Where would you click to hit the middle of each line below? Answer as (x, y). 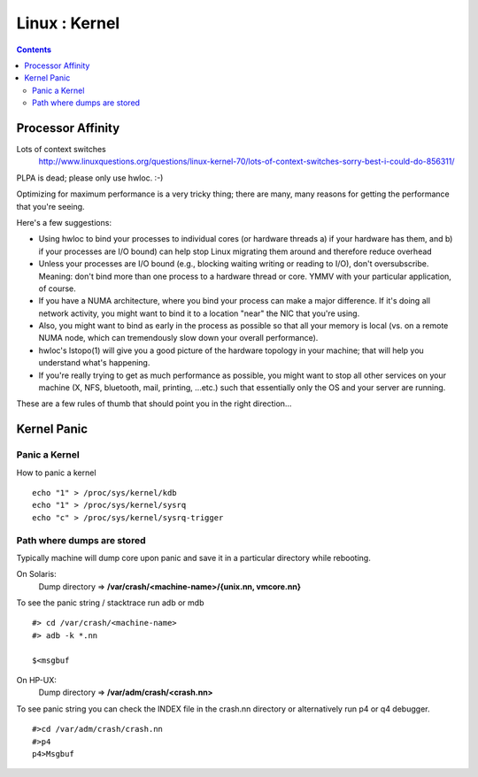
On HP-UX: (37, 681)
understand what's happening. (94, 363)
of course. (58, 288)
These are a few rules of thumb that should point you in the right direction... (154, 404)
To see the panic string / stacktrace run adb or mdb (110, 603)
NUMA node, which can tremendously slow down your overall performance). (178, 338)
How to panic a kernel (56, 473)
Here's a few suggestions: (64, 222)
